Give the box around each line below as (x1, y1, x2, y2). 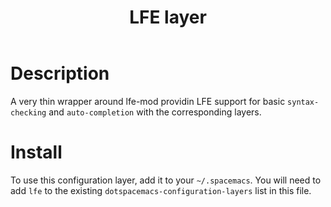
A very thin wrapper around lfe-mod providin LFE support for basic (10, 95, 286, 107)
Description (10, 62, 110, 85)
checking (10, 107, 47, 118)
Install (10, 141, 63, 164)
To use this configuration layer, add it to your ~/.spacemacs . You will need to (10, 174, 322, 186)
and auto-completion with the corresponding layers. (48, 106, 262, 118)
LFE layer (129, 6, 207, 29)
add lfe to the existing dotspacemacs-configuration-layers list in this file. (10, 184, 312, 196)
